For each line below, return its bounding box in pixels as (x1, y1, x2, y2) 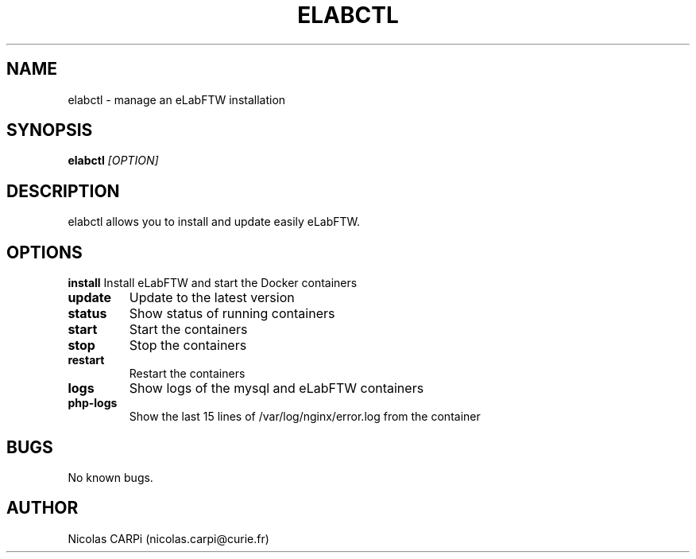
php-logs (68, 396, 118, 410)
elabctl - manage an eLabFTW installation (68, 92, 286, 107)
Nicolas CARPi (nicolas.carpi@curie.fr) (68, 531, 269, 545)
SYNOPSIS (6, 120, 93, 141)
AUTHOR (6, 498, 79, 518)
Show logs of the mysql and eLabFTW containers (129, 380, 424, 397)
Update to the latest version (129, 289, 295, 306)
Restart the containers (129, 367, 246, 381)
